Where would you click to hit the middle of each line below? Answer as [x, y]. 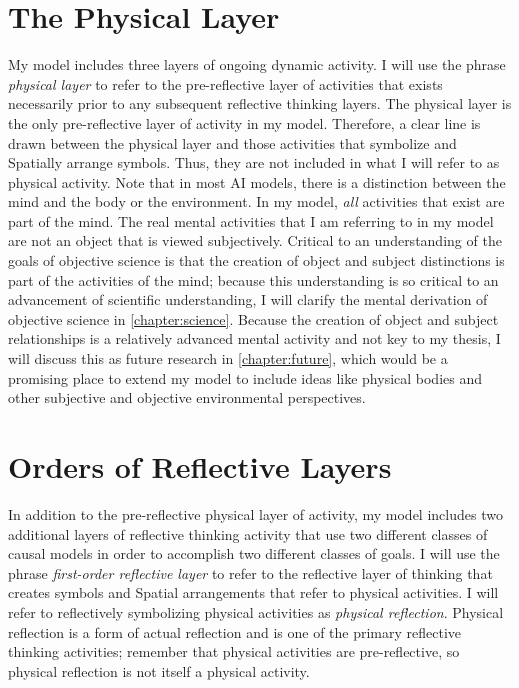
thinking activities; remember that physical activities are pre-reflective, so [234, 651]
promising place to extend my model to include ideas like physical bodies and [245, 377]
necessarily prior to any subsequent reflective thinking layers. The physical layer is [260, 103]
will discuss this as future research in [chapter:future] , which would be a [228, 358]
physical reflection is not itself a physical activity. [159, 670]
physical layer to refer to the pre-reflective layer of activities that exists [225, 83]
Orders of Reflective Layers [200, 466]
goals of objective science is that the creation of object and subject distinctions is [256, 260]
